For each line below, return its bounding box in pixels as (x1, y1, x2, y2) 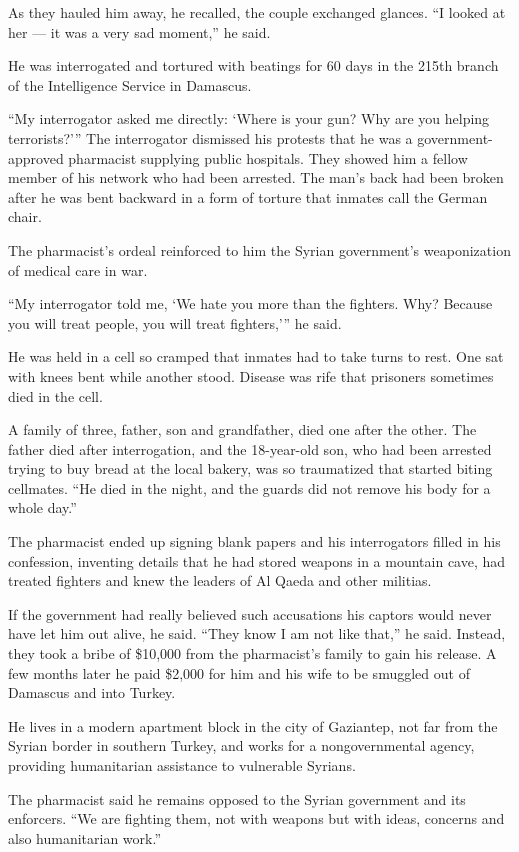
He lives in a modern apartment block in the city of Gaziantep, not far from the (8, 715, 498, 736)
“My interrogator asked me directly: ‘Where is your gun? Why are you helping (8, 108, 490, 129)
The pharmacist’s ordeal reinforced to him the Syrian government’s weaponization (8, 239, 511, 260)
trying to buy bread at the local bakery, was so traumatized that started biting (8, 458, 493, 479)
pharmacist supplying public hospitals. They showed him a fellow (68, 147, 468, 168)
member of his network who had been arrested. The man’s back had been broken (8, 167, 504, 188)
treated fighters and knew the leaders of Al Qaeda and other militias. (8, 570, 432, 591)
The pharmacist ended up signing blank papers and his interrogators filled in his (8, 531, 501, 552)
